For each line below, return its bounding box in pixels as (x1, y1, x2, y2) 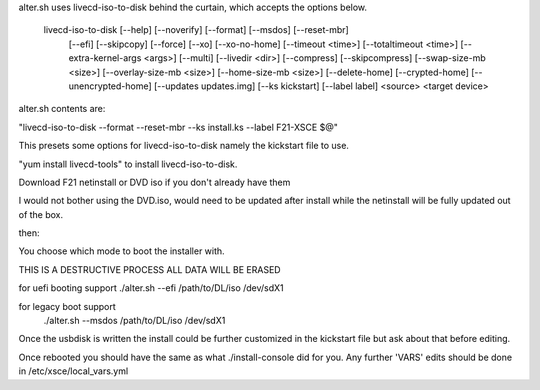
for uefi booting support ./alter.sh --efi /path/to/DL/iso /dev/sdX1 (18, 282, 284, 294)
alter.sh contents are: (18, 103, 106, 115)
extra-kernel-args (68, 52, 142, 64)
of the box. (18, 208, 64, 220)
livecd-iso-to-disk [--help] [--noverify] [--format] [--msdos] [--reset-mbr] (43, 24, 349, 36)
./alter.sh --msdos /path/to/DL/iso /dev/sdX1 (43, 315, 226, 327)
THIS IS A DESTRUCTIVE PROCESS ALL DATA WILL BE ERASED (18, 263, 281, 275)
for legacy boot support (18, 300, 117, 312)
